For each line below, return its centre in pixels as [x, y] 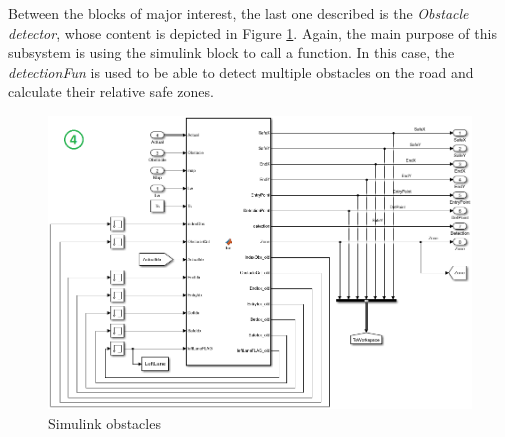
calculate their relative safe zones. [111, 91]
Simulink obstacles [104, 422]
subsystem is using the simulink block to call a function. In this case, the [231, 52]
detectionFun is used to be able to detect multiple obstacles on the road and [241, 71]
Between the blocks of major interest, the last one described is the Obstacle [238, 13]
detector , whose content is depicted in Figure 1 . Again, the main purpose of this [252, 32]
